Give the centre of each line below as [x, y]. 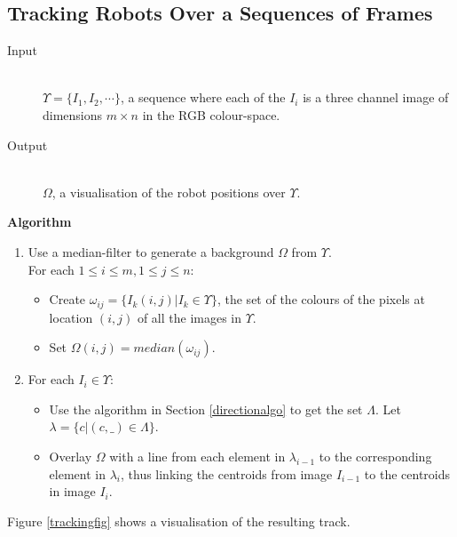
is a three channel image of [376, 97]
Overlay [71, 456]
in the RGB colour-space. [211, 114]
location [71, 317]
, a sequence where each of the [203, 97]
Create [67, 299]
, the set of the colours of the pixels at [321, 299]
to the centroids [407, 473]
